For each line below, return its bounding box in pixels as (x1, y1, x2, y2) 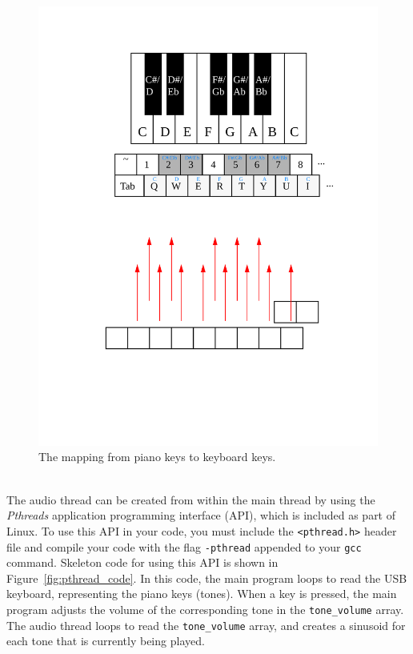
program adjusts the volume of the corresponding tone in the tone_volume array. (6, 600, 404, 617)
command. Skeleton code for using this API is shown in (6, 554, 279, 571)
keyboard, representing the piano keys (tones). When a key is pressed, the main (6, 585, 397, 602)
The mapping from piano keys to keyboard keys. (38, 448, 276, 465)
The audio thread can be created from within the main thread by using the (6, 491, 375, 508)
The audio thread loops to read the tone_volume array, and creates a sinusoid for (6, 616, 406, 633)
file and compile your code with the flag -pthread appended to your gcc (6, 538, 362, 555)
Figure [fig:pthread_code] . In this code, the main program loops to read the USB (6, 569, 407, 586)
